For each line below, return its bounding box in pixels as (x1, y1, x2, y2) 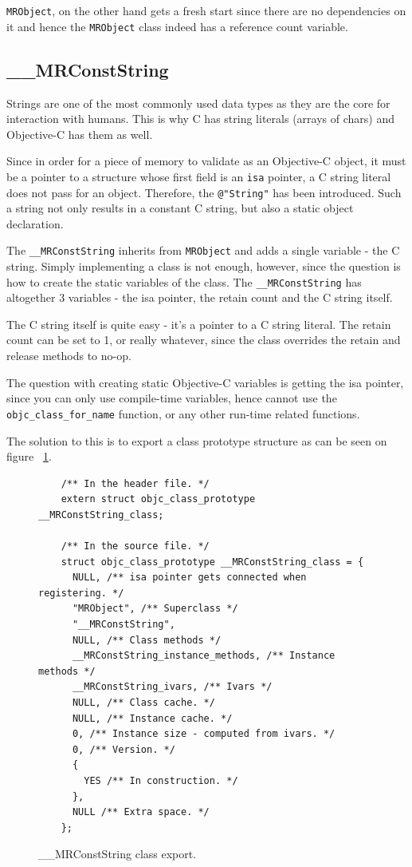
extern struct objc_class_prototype (61, 493, 256, 505)
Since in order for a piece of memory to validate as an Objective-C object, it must (6, 152, 406, 169)
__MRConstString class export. (38, 845, 197, 862)
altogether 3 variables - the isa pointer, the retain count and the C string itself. (6, 289, 393, 306)
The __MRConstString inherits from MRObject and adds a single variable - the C (6, 242, 400, 259)
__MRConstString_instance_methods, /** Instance (72, 650, 335, 662)
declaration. (6, 215, 64, 232)
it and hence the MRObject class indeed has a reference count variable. (6, 18, 348, 34)
